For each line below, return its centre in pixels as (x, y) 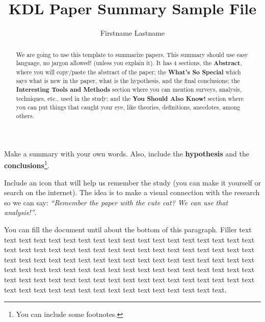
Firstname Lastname (132, 33)
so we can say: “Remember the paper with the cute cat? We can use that (116, 202)
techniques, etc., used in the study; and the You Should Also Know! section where (130, 98)
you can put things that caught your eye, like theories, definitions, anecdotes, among (128, 107)
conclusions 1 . (27, 165)
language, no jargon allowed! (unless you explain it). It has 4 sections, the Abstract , (129, 63)
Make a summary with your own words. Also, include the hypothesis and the (127, 153)
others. (25, 116)
